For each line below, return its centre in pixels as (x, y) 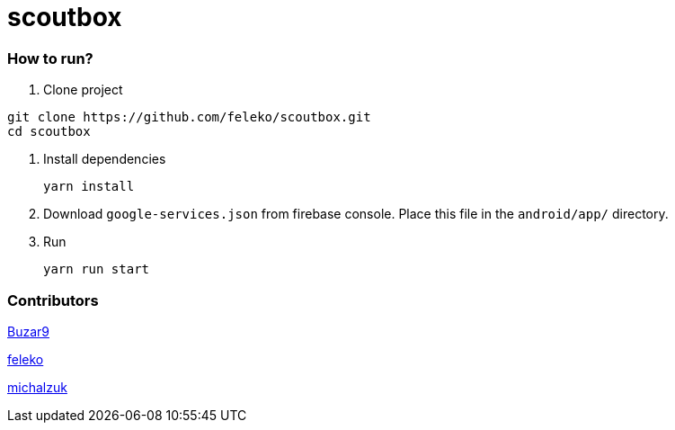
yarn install (89, 187)
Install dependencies (105, 159)
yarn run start (97, 269)
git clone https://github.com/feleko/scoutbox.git (189, 117)
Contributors (53, 300)
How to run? (50, 58)
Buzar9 (28, 331)
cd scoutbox (49, 132)
